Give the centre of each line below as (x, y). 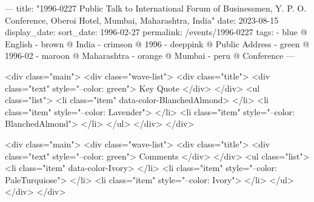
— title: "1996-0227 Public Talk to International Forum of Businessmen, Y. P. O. (156, 8)
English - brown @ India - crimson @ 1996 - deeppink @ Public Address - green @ (157, 43)
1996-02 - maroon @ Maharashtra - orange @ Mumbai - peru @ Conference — (150, 56)
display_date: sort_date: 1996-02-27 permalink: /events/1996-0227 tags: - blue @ (156, 32)
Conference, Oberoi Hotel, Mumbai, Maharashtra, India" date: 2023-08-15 (142, 20)
